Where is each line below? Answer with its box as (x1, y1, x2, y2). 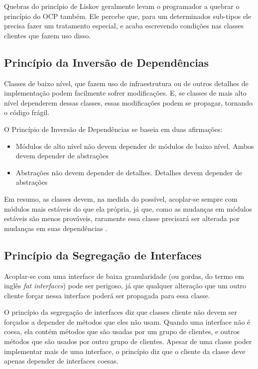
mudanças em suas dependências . (4, 223, 108, 233)
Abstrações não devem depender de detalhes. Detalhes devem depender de (15, 167, 243, 177)
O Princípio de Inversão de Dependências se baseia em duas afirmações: (4, 123, 223, 134)
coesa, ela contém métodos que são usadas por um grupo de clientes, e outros (4, 326, 240, 337)
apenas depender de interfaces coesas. (4, 356, 119, 366)
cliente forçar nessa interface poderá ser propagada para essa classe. (4, 290, 210, 300)
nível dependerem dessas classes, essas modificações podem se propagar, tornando (4, 97, 253, 108)
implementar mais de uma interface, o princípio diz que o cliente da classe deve (4, 346, 246, 356)
